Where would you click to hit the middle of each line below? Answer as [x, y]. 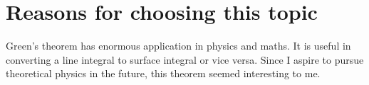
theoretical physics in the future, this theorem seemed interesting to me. [163, 73]
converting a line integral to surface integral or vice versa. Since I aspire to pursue [185, 59]
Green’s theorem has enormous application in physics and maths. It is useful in [178, 46]
